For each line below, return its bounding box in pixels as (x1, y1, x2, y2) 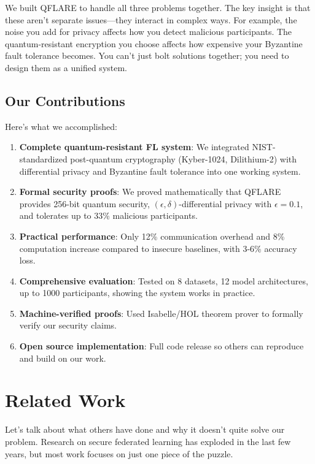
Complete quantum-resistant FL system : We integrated (19, 140, 249, 153)
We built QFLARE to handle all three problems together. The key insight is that (5, 1, 311, 13)
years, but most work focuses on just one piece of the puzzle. (5, 447, 233, 460)
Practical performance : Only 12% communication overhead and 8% (19, 229, 285, 242)
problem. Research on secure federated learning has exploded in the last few (5, 435, 291, 447)
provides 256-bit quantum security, (19, 197, 150, 210)
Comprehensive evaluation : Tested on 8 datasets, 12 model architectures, (19, 274, 308, 287)
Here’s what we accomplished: (5, 120, 117, 132)
